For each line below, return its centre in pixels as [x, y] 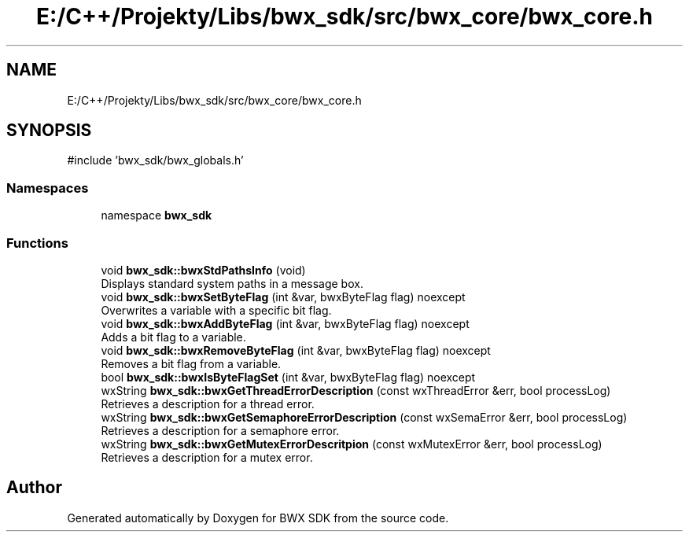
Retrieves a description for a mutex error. [207, 457]
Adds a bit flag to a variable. [173, 337]
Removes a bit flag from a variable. [191, 363]
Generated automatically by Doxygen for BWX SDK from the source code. [258, 518]
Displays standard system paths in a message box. [232, 283]
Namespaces [48, 188]
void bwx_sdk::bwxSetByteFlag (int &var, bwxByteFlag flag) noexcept [283, 297]
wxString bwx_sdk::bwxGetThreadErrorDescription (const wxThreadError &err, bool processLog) [356, 390]
